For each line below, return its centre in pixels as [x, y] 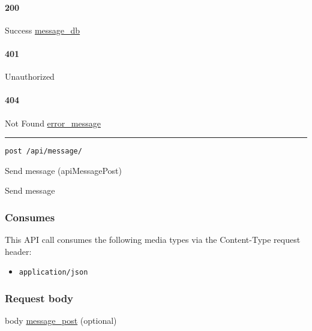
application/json [53, 273]
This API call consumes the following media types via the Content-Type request [153, 240]
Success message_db [43, 30]
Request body [39, 298]
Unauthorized [30, 76]
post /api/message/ [43, 151]
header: [18, 251]
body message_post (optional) [61, 321]
